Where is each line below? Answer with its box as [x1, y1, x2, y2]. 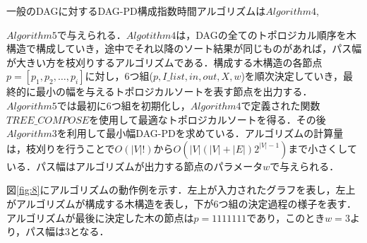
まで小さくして [288, 141, 357, 155]
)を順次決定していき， [241, 69, 344, 83]
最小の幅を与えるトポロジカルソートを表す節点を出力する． [35, 84, 313, 99]
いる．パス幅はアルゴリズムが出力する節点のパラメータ [6, 158, 263, 173]
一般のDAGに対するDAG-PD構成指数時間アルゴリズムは [6, 4, 266, 18]
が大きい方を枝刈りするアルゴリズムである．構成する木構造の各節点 [6, 54, 323, 69]
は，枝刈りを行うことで [6, 141, 115, 155]
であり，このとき [246, 210, 325, 225]
